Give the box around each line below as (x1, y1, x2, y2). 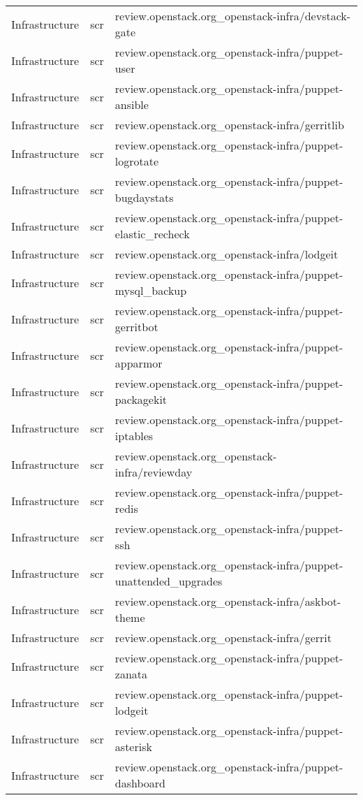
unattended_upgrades (114, 573, 223, 589)
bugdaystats (114, 189, 174, 205)
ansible (114, 96, 149, 112)
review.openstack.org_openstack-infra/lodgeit (114, 246, 339, 262)
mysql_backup (114, 282, 187, 298)
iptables (114, 428, 154, 444)
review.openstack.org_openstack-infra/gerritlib (114, 117, 344, 133)
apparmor (114, 355, 163, 371)
